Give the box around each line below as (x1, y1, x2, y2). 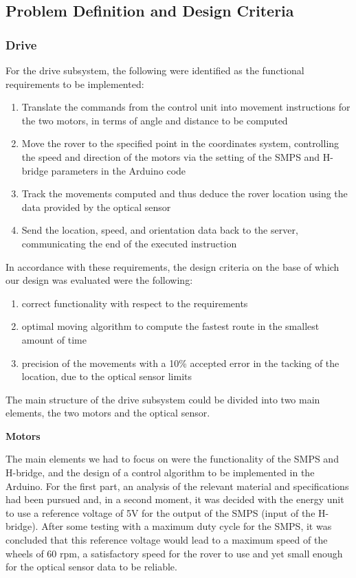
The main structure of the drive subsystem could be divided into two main (5, 392, 320, 406)
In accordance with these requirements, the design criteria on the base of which (5, 259, 340, 274)
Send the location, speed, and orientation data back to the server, (21, 223, 298, 237)
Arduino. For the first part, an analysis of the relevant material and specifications (5, 478, 349, 493)
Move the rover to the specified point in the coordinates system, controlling (21, 136, 340, 151)
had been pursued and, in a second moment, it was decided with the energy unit (5, 492, 344, 507)
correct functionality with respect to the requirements (21, 296, 248, 310)
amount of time (21, 332, 87, 346)
